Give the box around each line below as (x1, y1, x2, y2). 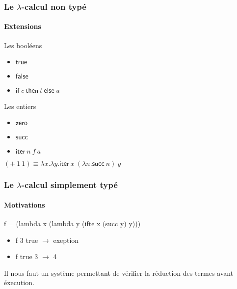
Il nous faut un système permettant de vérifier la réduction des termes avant (4, 267, 234, 278)
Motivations (4, 199, 45, 210)
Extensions (4, 21, 41, 31)
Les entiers (4, 101, 36, 111)
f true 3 (15, 251, 38, 262)
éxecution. (4, 277, 34, 288)
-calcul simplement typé (21, 179, 118, 191)
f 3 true (15, 235, 38, 245)
